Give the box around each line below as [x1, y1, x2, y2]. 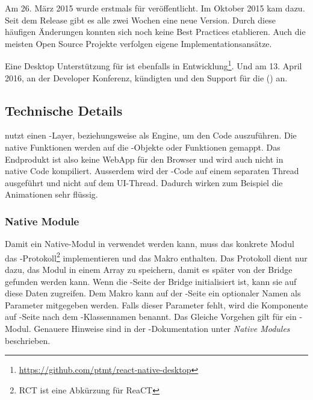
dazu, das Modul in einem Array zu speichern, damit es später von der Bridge [5, 263, 293, 276]
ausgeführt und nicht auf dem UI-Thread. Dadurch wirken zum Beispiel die [5, 176, 283, 189]
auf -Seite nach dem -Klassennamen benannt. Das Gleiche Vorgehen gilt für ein [5, 310, 297, 323]
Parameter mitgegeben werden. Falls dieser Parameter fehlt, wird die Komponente [5, 298, 308, 311]
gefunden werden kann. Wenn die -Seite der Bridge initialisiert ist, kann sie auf [5, 275, 297, 287]
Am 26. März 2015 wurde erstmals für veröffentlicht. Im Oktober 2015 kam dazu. [5, 2, 305, 14]
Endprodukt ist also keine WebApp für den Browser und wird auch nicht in [5, 152, 284, 165]
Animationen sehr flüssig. [5, 188, 98, 201]
